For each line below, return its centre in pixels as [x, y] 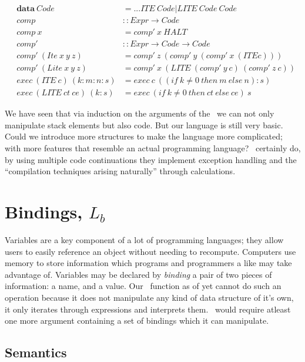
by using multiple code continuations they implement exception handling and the [151, 159]
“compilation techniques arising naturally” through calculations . [120, 171]
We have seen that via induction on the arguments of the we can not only [140, 113]
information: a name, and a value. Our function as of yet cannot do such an [143, 286]
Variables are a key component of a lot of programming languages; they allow [144, 239]
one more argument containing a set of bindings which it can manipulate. [137, 321]
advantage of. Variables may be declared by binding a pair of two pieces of [138, 274]
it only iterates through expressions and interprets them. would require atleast [148, 309]
